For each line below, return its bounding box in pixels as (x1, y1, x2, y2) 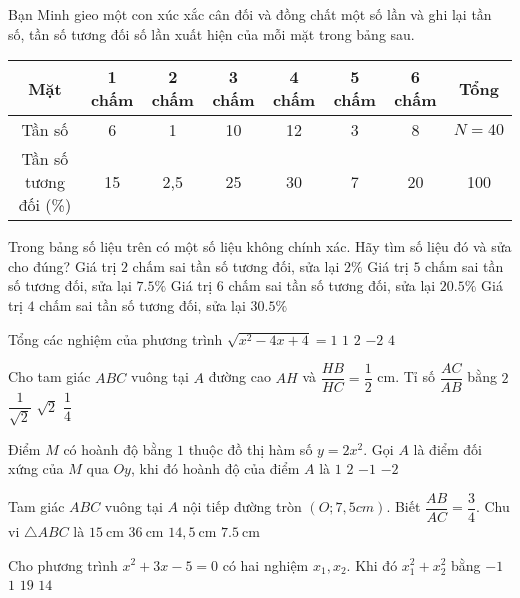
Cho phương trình (8, 554, 118, 575)
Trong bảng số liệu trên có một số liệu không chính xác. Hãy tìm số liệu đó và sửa (8, 236, 512, 257)
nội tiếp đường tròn (182, 496, 302, 517)
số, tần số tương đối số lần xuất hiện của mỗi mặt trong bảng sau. (8, 23, 415, 44)
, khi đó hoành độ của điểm (130, 458, 300, 479)
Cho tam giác (8, 366, 91, 387)
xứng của (8, 458, 64, 479)
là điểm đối (413, 438, 482, 459)
